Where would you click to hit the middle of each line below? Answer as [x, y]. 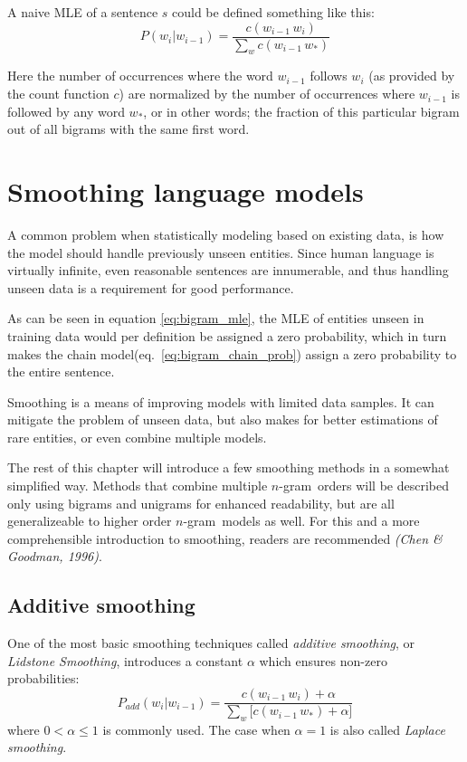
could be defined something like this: [273, 12]
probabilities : [43, 678]
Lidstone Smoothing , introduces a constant [125, 660]
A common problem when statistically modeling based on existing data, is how [226, 234]
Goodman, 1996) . [55, 556]
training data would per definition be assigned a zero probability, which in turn [227, 335]
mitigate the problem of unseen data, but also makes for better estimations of [223, 419]
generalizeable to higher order [90, 521]
